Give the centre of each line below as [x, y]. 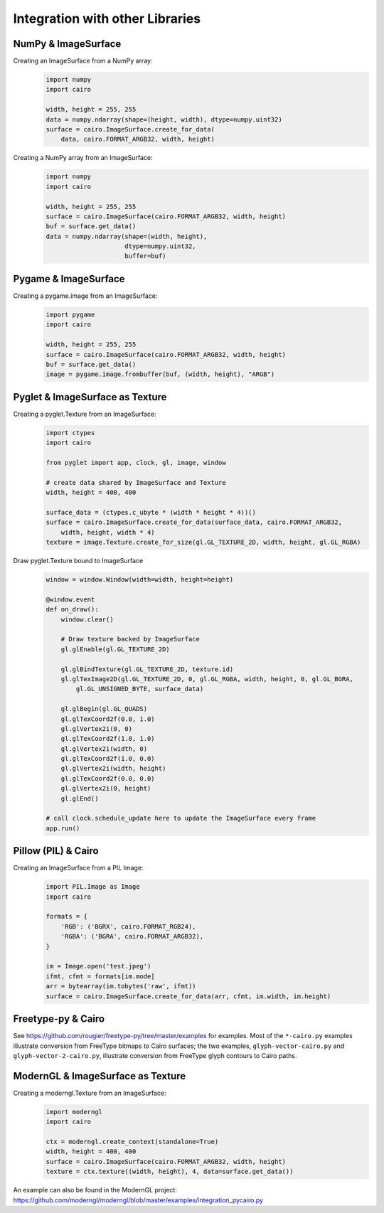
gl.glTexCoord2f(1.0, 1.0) [108, 739]
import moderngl [74, 1112]
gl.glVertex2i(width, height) [113, 769]
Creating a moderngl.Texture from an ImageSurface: [90, 1093]
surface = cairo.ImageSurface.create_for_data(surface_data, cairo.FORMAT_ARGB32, [194, 522]
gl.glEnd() [80, 798]
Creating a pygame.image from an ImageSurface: [85, 296]
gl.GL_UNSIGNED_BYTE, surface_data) [140, 689]
